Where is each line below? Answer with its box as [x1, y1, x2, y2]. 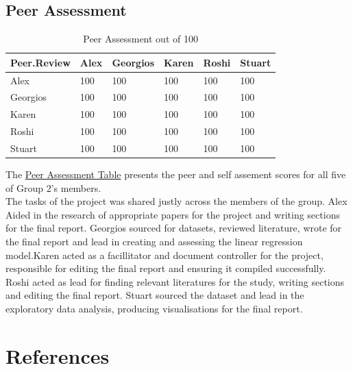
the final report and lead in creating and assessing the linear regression [5, 234, 303, 249]
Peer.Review [10, 55, 71, 69]
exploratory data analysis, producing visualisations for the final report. [5, 301, 303, 316]
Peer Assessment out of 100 [83, 32, 198, 46]
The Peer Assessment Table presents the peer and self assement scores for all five [5, 167, 346, 182]
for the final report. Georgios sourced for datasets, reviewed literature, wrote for [5, 221, 342, 235]
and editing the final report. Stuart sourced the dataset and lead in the [5, 288, 304, 302]
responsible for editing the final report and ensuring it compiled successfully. [5, 261, 326, 275]
